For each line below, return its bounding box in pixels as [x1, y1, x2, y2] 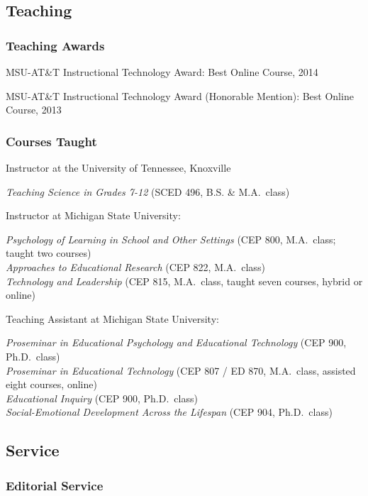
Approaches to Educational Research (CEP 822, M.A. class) [6, 259, 265, 274]
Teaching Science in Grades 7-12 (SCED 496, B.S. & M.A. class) [6, 184, 290, 199]
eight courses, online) [6, 377, 97, 392]
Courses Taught [6, 132, 97, 150]
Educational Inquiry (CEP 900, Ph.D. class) [6, 390, 198, 405]
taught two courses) [6, 246, 91, 260]
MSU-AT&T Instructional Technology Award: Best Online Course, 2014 [6, 65, 318, 79]
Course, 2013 [6, 102, 62, 117]
